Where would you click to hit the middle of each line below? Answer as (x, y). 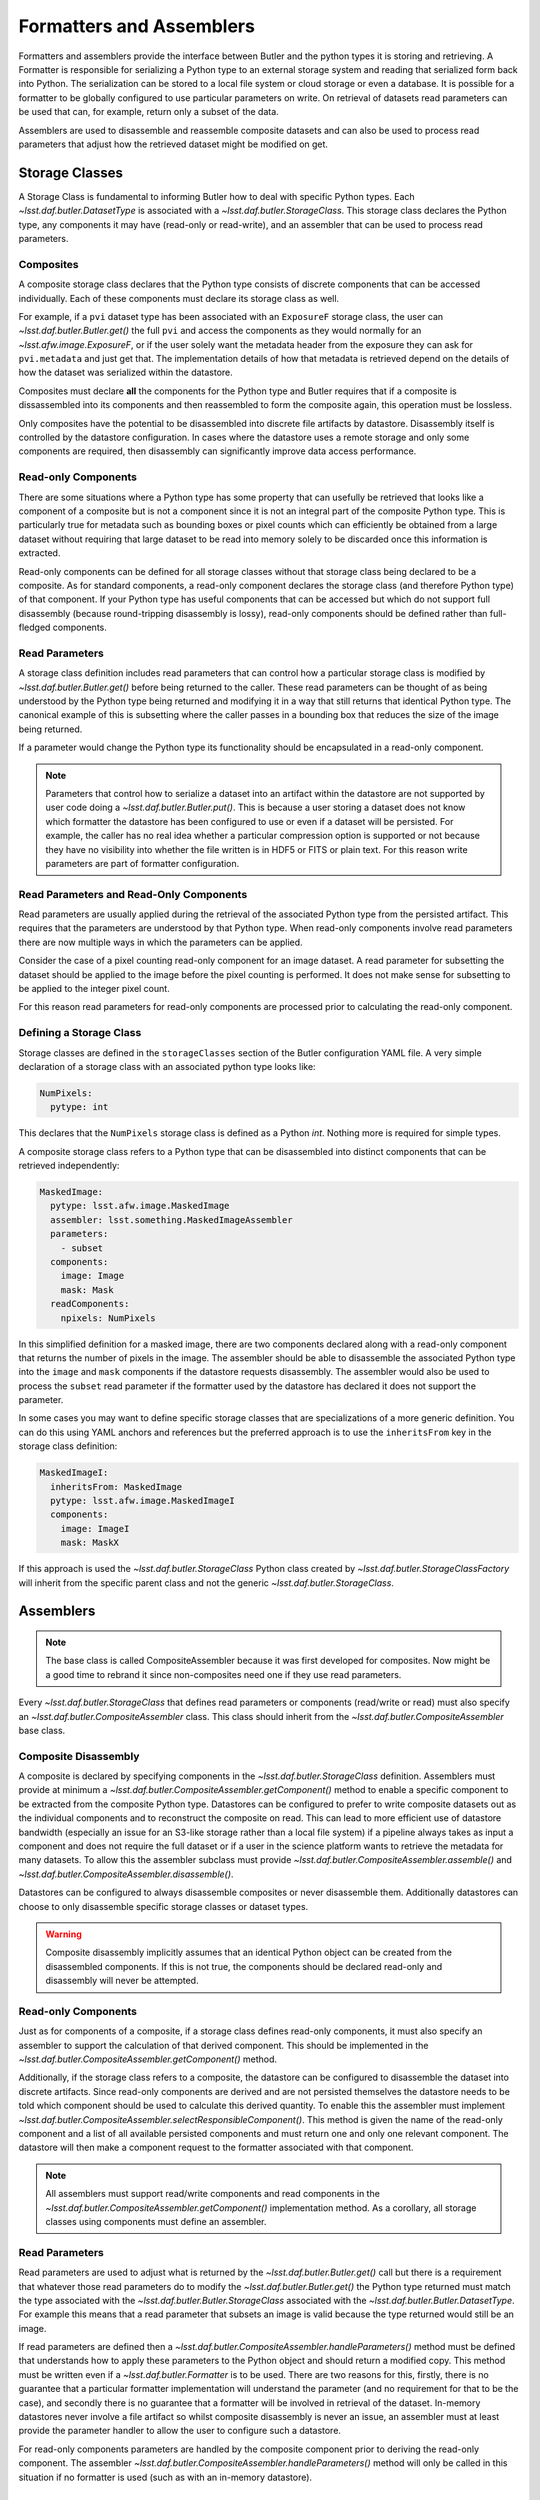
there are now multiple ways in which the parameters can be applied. (161, 942)
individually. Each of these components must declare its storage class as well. (179, 298)
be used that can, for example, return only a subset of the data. (148, 112)
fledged (34, 627)
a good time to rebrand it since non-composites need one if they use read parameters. (223, 1674)
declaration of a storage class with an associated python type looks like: (167, 1066)
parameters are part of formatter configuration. (142, 863)
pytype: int (79, 1107)
